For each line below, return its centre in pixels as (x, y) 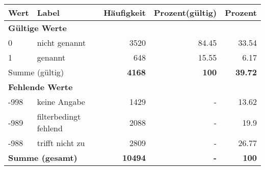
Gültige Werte (37, 28)
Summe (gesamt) (43, 158)
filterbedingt (59, 116)
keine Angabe (61, 102)
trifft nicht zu (61, 143)
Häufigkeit (125, 12)
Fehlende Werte (41, 87)
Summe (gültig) (36, 72)
